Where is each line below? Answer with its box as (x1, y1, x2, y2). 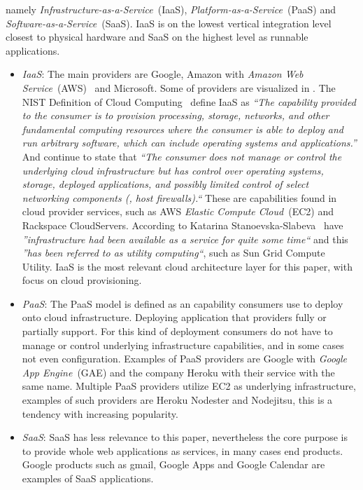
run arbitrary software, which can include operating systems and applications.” (22, 135, 357, 150)
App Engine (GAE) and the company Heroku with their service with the (22, 365, 335, 379)
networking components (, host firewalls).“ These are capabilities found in (22, 190, 337, 205)
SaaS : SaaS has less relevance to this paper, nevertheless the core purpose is (22, 430, 348, 444)
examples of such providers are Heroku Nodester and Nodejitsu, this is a (22, 393, 333, 407)
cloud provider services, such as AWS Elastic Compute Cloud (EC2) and (22, 204, 334, 219)
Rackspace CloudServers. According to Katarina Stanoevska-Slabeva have (22, 217, 343, 232)
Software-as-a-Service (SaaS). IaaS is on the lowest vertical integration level (6, 15, 332, 30)
